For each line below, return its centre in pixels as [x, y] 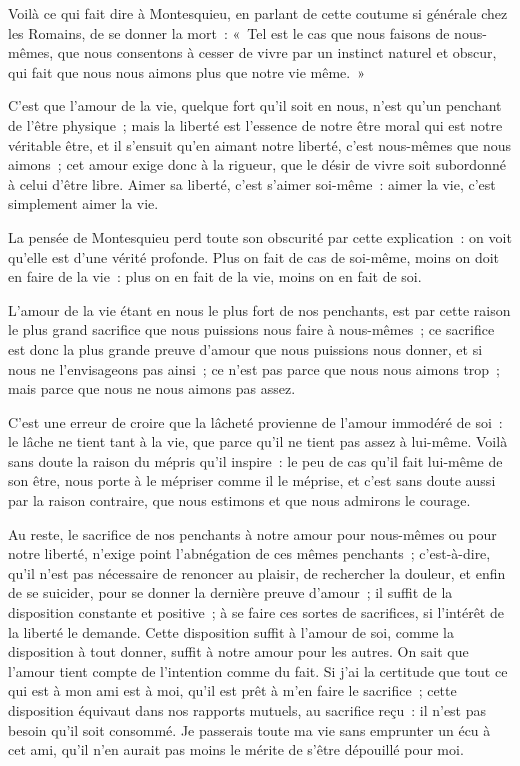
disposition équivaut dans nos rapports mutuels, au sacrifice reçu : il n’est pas [247, 710]
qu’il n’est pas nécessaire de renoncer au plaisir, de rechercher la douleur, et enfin [257, 572]
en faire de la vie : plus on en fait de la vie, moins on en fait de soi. [215, 276]
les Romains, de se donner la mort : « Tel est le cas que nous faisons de [229, 32]
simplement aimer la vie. [83, 203]
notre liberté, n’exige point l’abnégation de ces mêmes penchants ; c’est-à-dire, [249, 553]
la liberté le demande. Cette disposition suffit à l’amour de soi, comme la [231, 631]
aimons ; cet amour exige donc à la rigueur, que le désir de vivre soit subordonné [257, 164]
